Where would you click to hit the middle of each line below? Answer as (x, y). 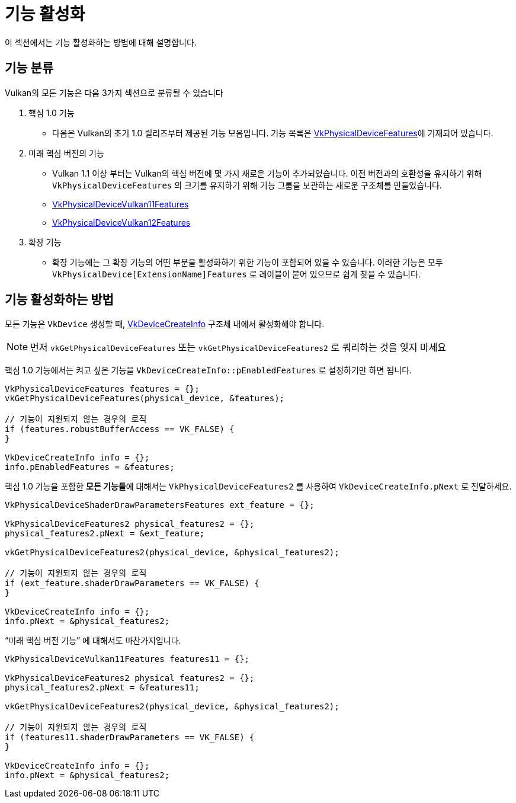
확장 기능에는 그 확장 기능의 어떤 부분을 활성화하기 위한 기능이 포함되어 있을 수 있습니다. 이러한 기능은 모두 (248, 262)
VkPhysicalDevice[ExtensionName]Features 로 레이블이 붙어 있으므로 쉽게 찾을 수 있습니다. (236, 274)
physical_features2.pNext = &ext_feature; (105, 534)
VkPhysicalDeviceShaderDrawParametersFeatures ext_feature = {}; (160, 505)
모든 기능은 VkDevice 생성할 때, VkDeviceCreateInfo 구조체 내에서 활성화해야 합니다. (165, 324)
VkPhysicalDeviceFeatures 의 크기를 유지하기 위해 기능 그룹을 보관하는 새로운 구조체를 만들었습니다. (247, 185)
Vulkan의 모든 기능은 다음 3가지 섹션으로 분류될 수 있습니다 (114, 92)
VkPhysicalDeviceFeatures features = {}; (102, 389)
